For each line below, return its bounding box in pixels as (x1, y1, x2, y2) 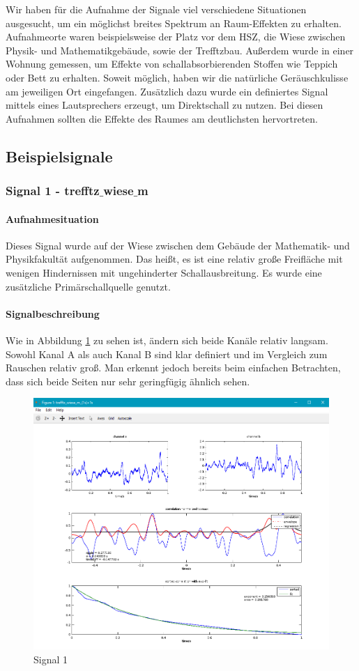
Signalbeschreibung (6, 306, 100, 321)
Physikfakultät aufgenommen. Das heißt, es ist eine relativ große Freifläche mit (6, 252, 343, 266)
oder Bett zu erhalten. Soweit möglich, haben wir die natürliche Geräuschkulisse (6, 70, 349, 84)
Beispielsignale (6, 145, 113, 167)
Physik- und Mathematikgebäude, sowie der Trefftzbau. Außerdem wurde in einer (6, 43, 354, 57)
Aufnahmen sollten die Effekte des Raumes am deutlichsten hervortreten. (6, 111, 319, 125)
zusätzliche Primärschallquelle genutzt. (6, 279, 171, 293)
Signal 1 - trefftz (6, 182, 100, 199)
